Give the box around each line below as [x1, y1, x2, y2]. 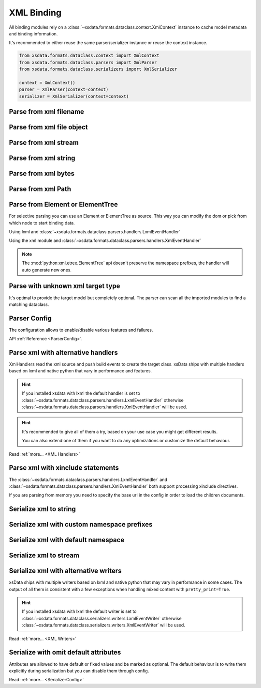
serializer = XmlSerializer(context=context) [19, 94, 129, 99]
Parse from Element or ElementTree [9, 200, 118, 208]
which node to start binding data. [9, 220, 75, 225]
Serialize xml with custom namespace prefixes [9, 520, 153, 528]
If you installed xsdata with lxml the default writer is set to [22, 608, 137, 614]
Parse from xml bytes [9, 170, 75, 178]
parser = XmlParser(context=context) [19, 87, 109, 92]
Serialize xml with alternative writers [9, 567, 122, 575]
